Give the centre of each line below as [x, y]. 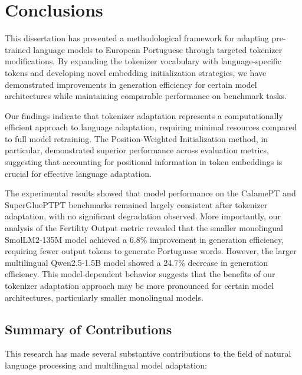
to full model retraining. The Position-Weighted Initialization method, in [137, 138]
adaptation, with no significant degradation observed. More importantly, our [143, 216]
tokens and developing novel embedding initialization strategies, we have [136, 72]
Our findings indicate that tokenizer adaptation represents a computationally [144, 115]
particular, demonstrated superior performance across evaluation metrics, [137, 150]
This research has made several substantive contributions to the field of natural [148, 353]
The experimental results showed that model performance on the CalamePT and [150, 193]
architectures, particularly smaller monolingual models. [104, 297]
